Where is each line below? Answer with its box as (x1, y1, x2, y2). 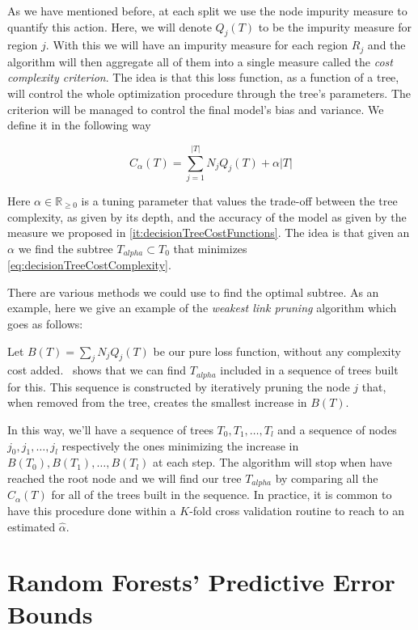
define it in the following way (7, 116, 151, 133)
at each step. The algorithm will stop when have (153, 454, 392, 471)
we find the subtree (18, 239, 113, 256)
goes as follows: (7, 315, 83, 332)
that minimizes (173, 239, 247, 256)
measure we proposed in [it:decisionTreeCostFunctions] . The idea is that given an (7, 224, 410, 241)
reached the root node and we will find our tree (7, 469, 242, 486)
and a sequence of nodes (277, 421, 397, 438)
